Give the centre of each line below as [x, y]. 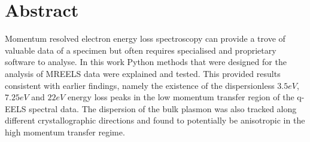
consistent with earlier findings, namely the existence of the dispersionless [140, 85]
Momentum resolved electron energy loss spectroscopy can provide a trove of [145, 38]
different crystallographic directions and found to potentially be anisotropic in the [155, 120]
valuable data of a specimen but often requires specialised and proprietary [141, 50]
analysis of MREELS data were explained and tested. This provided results [143, 73]
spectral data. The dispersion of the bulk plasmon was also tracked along [163, 108]
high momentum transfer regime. [65, 132]
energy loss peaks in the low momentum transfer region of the [181, 97]
